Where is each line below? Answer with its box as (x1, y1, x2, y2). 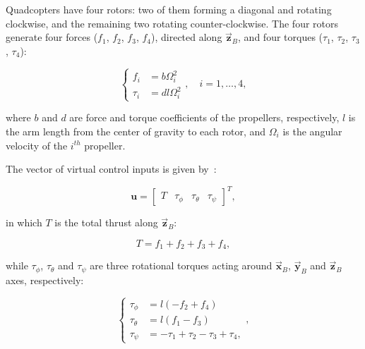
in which (6, 215, 42, 230)
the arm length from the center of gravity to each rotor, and (6, 124, 266, 138)
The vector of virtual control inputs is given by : (6, 161, 217, 176)
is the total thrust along (54, 215, 158, 230)
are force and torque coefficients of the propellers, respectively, (69, 110, 340, 125)
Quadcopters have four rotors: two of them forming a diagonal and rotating (6, 2, 332, 16)
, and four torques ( (238, 30, 323, 44)
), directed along (151, 30, 222, 44)
